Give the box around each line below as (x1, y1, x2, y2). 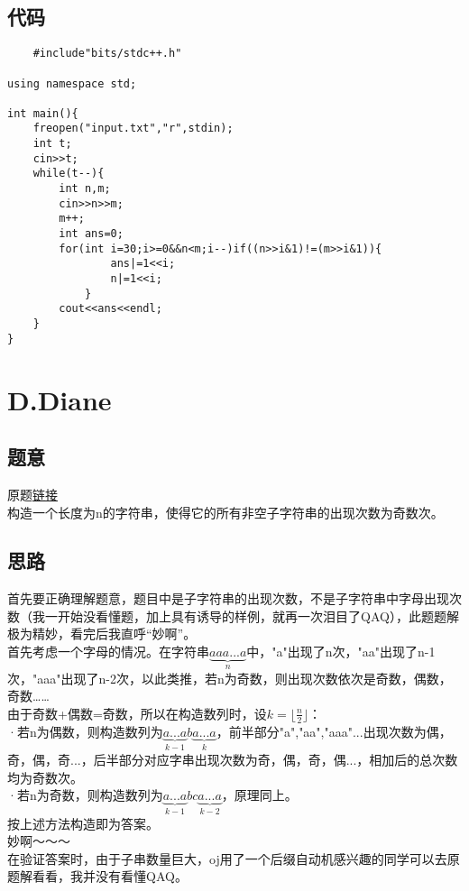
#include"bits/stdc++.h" (32, 47, 182, 60)
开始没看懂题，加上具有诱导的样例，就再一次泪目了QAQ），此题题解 (57, 606, 459, 625)
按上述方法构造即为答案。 (7, 813, 159, 832)
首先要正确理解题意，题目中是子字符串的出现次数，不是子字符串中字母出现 (7, 589, 449, 608)
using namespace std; (7, 77, 137, 90)
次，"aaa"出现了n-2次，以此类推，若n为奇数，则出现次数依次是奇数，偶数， (7, 668, 452, 687)
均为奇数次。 (7, 767, 83, 786)
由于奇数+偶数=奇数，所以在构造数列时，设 (7, 703, 267, 722)
